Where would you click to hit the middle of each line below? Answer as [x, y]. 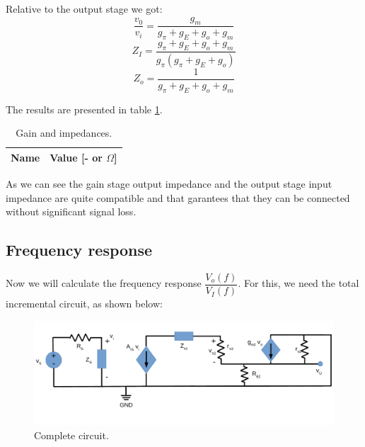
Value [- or [76, 157]
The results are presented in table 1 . [84, 109]
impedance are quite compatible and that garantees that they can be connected [178, 197]
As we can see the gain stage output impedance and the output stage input [169, 184]
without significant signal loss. [71, 211]
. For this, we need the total [299, 283]
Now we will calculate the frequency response [104, 283]
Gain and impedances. [64, 133]
